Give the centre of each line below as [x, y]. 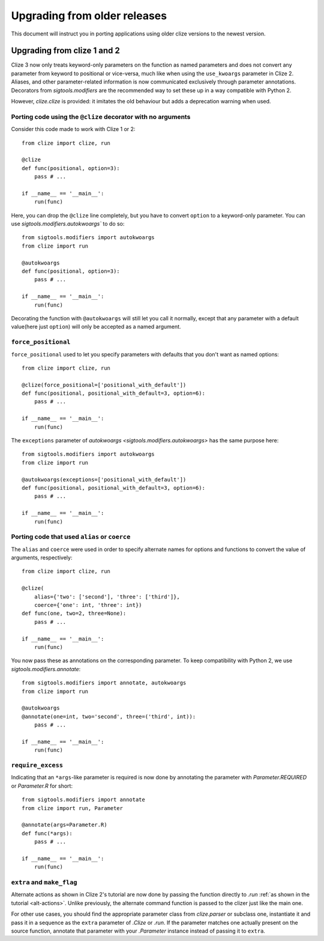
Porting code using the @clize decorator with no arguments [101, 117]
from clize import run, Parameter [72, 808]
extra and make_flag [44, 882]
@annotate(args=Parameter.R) [64, 825]
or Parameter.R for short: [42, 786]
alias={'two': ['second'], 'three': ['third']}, [107, 597]
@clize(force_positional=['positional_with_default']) [104, 385]
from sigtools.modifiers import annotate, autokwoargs [104, 683]
